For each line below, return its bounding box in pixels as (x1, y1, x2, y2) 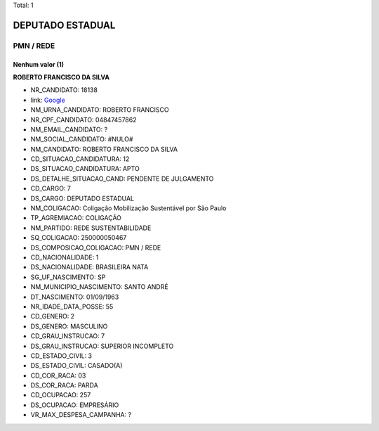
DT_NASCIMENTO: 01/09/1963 (30, 292, 119, 301)
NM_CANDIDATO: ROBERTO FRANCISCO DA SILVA (30, 145, 178, 153)
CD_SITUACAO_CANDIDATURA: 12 (30, 155, 130, 163)
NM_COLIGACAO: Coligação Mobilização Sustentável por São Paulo (30, 204, 227, 212)
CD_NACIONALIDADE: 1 (30, 253, 99, 262)
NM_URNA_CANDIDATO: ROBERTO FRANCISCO (30, 105, 169, 114)
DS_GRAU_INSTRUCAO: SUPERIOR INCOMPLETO (30, 342, 174, 350)
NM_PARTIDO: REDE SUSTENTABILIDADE (30, 224, 152, 232)
